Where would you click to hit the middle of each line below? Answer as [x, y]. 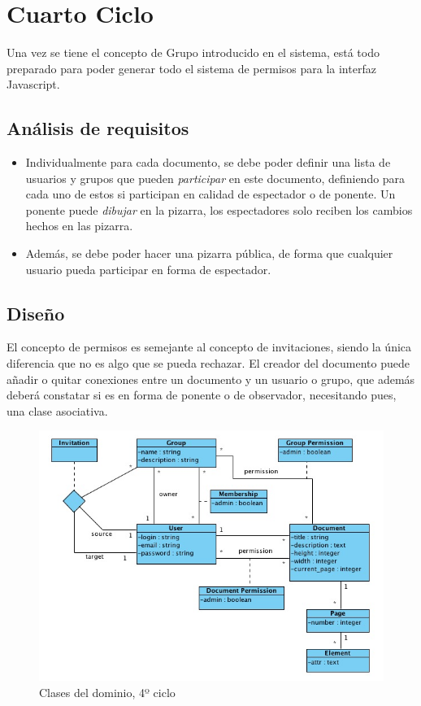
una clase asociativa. [57, 410]
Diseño [36, 313]
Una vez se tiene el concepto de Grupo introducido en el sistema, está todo [193, 52]
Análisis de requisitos [98, 128]
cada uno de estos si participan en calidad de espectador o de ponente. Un [210, 194]
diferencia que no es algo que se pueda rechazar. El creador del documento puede [208, 363]
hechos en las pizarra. [79, 226]
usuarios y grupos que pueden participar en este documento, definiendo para [215, 178]
